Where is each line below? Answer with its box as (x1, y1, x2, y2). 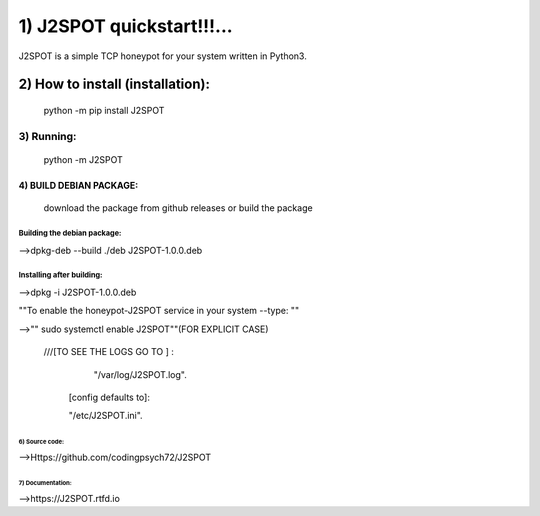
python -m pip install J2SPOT (43, 104, 165, 116)
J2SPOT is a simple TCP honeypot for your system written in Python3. (18, 50, 307, 62)
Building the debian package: (18, 228, 122, 239)
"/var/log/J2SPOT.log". (93, 368, 187, 380)
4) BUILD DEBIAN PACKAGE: (18, 179, 139, 191)
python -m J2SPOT (43, 153, 124, 165)
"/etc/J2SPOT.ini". (68, 410, 144, 422)
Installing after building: (18, 270, 103, 280)
